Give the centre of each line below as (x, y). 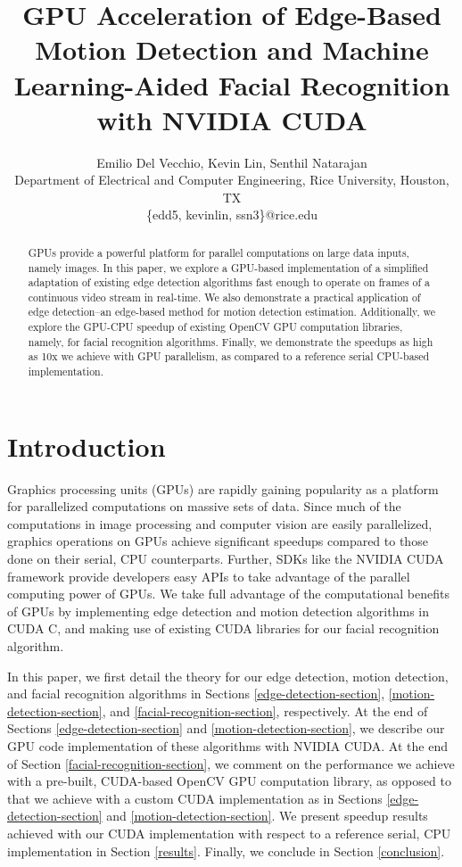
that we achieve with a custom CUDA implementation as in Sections (195, 798)
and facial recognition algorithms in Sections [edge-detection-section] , (196, 694)
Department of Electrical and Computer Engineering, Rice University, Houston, (232, 180)
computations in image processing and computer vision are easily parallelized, (220, 523)
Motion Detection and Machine (232, 50)
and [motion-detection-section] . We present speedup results (267, 816)
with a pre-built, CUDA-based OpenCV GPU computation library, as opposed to (229, 781)
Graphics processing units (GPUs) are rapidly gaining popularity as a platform (223, 488)
